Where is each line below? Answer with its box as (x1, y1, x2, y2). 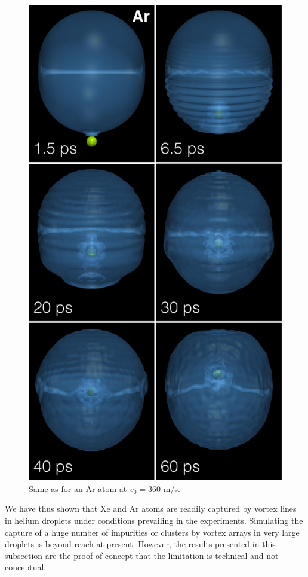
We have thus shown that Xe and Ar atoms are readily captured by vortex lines (5, 502, 297, 515)
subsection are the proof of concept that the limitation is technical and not (5, 549, 279, 561)
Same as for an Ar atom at (29, 482, 127, 494)
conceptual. (5, 561, 47, 573)
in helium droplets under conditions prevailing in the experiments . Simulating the (5, 514, 303, 526)
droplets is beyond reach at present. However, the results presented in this (5, 538, 276, 550)
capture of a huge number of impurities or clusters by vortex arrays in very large (5, 526, 300, 538)
